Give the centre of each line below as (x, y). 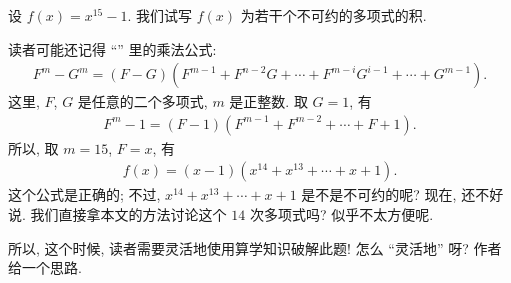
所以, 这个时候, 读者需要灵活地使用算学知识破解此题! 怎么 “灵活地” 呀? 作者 (255, 247)
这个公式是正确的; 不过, (84, 194)
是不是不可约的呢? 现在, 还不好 (402, 194)
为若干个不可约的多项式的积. (333, 15)
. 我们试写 (159, 15)
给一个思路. (45, 267)
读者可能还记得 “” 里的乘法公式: (112, 48)
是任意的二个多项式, (142, 101)
